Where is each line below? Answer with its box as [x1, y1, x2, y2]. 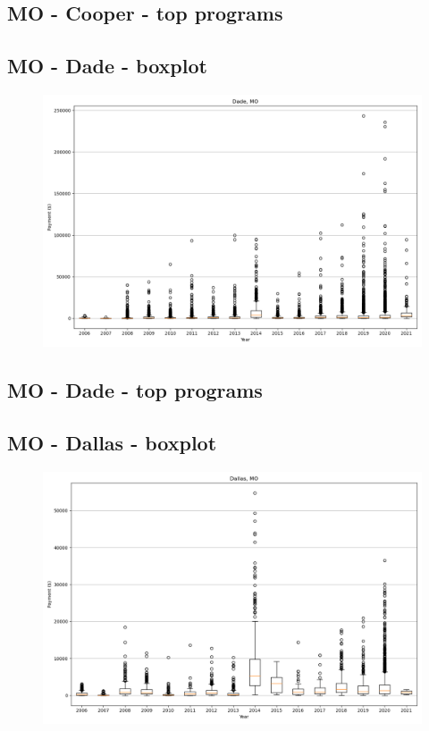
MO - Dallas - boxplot [7, 429, 217, 457]
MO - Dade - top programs [7, 376, 263, 404]
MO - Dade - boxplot [7, 52, 207, 80]
